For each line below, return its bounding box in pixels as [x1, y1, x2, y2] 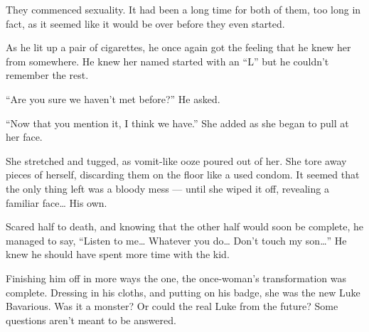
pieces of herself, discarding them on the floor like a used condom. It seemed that [6, 167, 360, 182]
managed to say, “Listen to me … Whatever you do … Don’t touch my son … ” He [6, 232, 347, 247]
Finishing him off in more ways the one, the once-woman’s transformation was [6, 270, 346, 285]
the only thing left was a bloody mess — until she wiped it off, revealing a [6, 181, 329, 196]
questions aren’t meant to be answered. [6, 312, 176, 327]
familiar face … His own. [6, 195, 107, 210]
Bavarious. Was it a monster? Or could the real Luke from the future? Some [6, 299, 338, 314]
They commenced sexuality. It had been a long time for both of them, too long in [6, 2, 361, 16]
